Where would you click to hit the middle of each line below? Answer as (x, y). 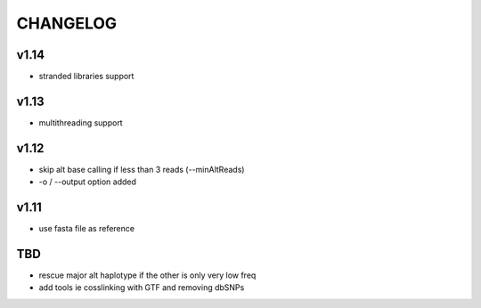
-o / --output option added (88, 182)
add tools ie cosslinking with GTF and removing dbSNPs (142, 288)
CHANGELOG (67, 23)
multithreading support (81, 122)
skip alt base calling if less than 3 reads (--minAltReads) (142, 169)
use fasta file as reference (87, 229)
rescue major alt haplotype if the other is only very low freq (147, 275)
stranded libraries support (86, 77)
